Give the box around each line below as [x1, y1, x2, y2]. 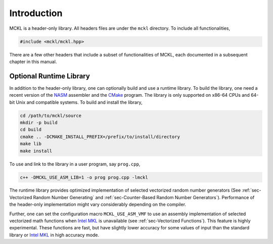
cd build [20, 127, 42, 133]
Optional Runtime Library [9, 72, 90, 80]
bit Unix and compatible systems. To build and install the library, [9, 99, 143, 105]
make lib [20, 141, 42, 147]
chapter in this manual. [9, 58, 57, 65]
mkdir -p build [20, 119, 58, 126]
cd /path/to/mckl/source [20, 112, 82, 118]
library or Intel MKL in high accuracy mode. [9, 232, 100, 238]
